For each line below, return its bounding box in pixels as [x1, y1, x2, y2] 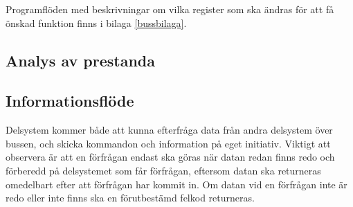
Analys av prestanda [6, 49, 155, 71]
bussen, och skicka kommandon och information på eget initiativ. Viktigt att [6, 136, 331, 150]
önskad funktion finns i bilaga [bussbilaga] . [6, 15, 187, 30]
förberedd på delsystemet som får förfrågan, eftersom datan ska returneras [6, 163, 321, 177]
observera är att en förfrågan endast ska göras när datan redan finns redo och [6, 150, 335, 164]
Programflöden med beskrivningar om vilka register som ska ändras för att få [6, 2, 334, 16]
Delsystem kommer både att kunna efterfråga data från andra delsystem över [6, 123, 333, 137]
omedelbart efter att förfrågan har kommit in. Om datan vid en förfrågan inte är [6, 177, 347, 191]
